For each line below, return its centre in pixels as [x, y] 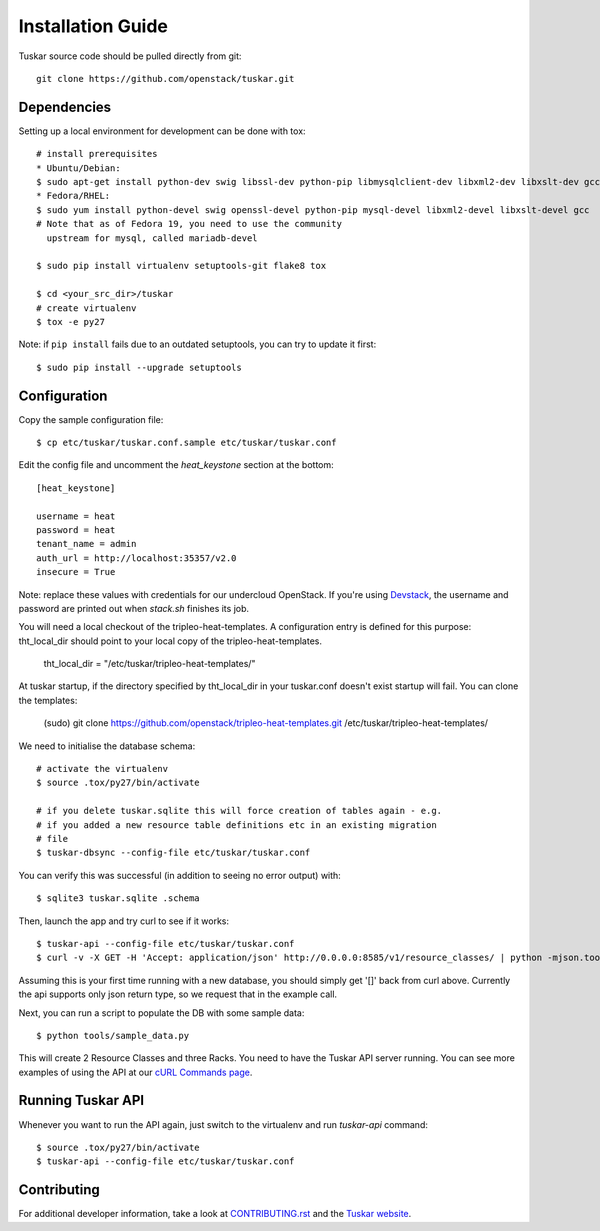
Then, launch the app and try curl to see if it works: [124, 921]
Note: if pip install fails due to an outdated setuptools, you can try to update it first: [197, 344]
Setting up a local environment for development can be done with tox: [162, 131]
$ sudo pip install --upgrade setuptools [139, 367]
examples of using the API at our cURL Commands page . [135, 1072]
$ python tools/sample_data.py [113, 1035]
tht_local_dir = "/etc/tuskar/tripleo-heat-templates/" [149, 664]
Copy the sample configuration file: [91, 419]
